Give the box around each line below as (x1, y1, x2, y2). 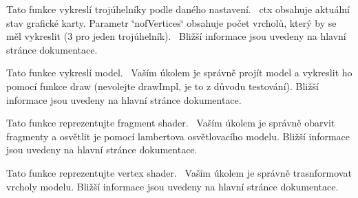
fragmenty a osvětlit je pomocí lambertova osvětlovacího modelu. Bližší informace (6, 129, 350, 143)
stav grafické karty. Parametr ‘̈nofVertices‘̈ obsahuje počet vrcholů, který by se (6, 15, 337, 30)
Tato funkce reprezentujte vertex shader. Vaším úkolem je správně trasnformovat (6, 165, 352, 179)
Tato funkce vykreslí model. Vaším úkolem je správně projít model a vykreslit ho (6, 65, 352, 80)
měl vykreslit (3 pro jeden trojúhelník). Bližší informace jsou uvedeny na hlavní (6, 29, 346, 43)
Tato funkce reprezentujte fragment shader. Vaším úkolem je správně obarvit (6, 115, 335, 130)
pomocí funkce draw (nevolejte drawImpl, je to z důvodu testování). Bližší (6, 78, 319, 93)
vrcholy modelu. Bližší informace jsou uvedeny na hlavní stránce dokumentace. (6, 179, 339, 193)
